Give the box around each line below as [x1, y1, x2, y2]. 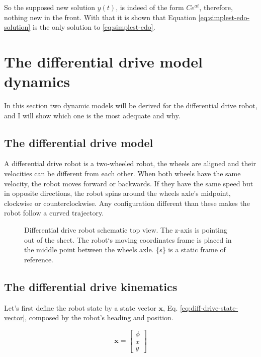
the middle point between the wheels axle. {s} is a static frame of [24, 244, 226, 255]
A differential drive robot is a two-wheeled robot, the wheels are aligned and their [4, 158, 256, 169]
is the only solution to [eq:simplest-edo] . [32, 22, 155, 32]
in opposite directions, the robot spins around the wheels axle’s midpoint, [4, 188, 231, 198]
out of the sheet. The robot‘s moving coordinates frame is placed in [24, 234, 232, 245]
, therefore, [199, 2, 233, 12]
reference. [24, 254, 54, 264]
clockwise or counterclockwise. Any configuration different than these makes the [4, 197, 250, 208]
